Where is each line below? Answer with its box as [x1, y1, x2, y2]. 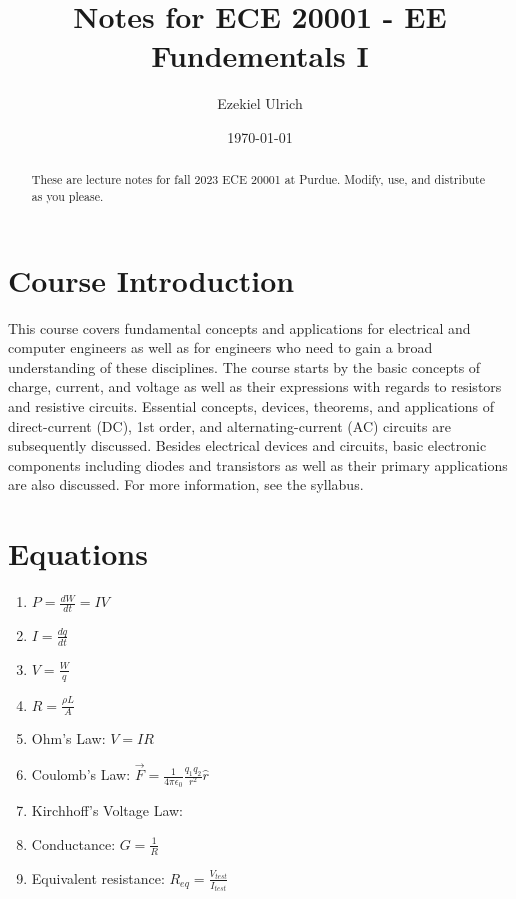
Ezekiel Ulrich [217, 93, 303, 114]
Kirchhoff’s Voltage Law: [31, 800, 183, 821]
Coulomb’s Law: [31, 764, 131, 785]
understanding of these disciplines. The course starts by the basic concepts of [8, 356, 481, 377]
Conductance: [31, 833, 116, 854]
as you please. [31, 187, 104, 204]
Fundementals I [151, 35, 369, 76]
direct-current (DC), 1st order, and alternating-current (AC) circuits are [8, 415, 451, 436]
